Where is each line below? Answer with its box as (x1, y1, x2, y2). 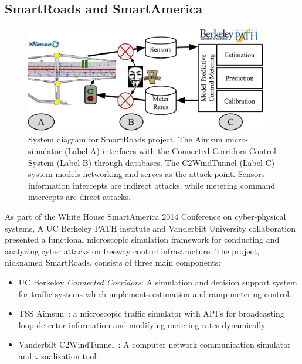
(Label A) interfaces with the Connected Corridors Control (64, 145, 276, 157)
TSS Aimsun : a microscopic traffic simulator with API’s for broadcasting (18, 307, 284, 319)
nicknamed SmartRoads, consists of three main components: (5, 256, 221, 268)
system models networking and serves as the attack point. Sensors (28, 168, 265, 180)
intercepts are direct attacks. (28, 190, 131, 203)
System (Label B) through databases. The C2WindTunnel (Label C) (28, 156, 275, 168)
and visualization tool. (18, 349, 99, 362)
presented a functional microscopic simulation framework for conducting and (5, 233, 280, 246)
